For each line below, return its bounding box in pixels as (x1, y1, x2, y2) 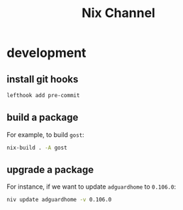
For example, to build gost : (6, 130, 84, 139)
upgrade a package (6, 163, 94, 175)
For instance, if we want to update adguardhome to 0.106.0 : (6, 182, 177, 191)
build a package (6, 111, 79, 123)
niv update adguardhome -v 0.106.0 (6, 197, 112, 204)
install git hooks (6, 73, 79, 85)
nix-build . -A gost (6, 144, 68, 151)
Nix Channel (82, 5, 155, 21)
